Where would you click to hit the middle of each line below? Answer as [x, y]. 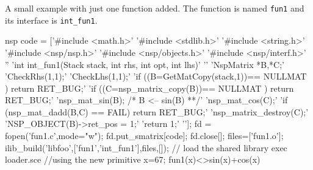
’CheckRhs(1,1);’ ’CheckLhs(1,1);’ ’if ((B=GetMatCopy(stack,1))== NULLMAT [156, 76]
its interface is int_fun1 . [51, 20]
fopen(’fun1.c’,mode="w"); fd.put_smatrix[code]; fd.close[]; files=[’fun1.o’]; [144, 136]
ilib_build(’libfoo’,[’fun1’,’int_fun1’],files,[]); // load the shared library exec [146, 147]
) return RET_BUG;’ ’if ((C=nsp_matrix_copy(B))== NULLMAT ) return [149, 88]
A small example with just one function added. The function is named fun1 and [155, 8]
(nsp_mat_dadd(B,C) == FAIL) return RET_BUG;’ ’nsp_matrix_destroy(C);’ [157, 111]
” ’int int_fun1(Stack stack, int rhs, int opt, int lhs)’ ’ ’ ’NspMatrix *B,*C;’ [145, 64]
